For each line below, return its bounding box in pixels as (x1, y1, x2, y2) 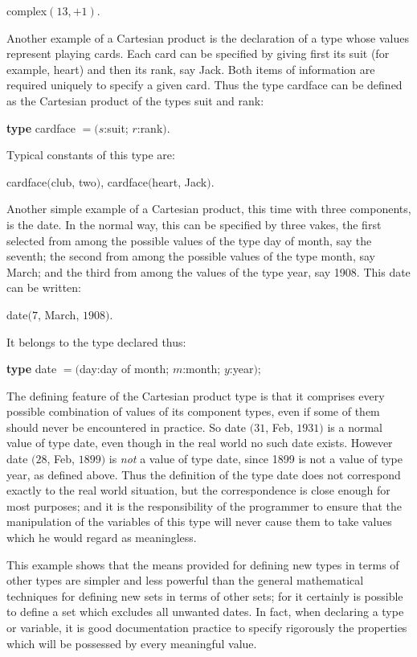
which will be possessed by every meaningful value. (6, 634, 257, 651)
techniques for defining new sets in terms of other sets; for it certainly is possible (6, 587, 403, 604)
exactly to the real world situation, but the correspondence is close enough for (6, 482, 390, 499)
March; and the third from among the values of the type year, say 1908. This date (6, 263, 411, 280)
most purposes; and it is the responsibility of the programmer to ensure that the (6, 497, 402, 514)
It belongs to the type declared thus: (6, 333, 186, 350)
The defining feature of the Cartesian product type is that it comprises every (6, 387, 385, 404)
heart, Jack (152, 173, 207, 190)
